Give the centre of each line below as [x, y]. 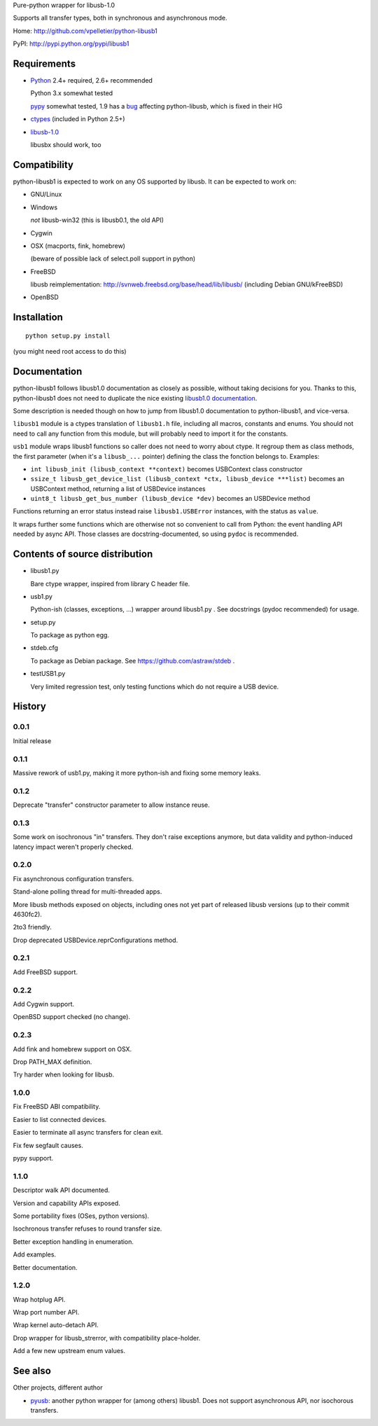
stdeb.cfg [44, 648]
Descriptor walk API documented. [61, 1190]
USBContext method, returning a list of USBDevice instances [118, 489]
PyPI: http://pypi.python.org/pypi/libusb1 [71, 44]
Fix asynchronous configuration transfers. [73, 878]
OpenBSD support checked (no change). [72, 1017]
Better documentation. [45, 1267]
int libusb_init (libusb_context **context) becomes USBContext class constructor [167, 469]
